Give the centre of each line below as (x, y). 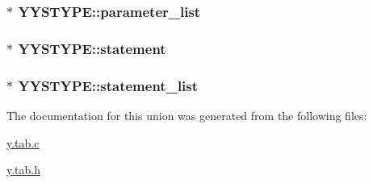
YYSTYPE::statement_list (108, 85)
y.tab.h (24, 170)
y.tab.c (23, 142)
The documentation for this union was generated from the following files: (187, 115)
